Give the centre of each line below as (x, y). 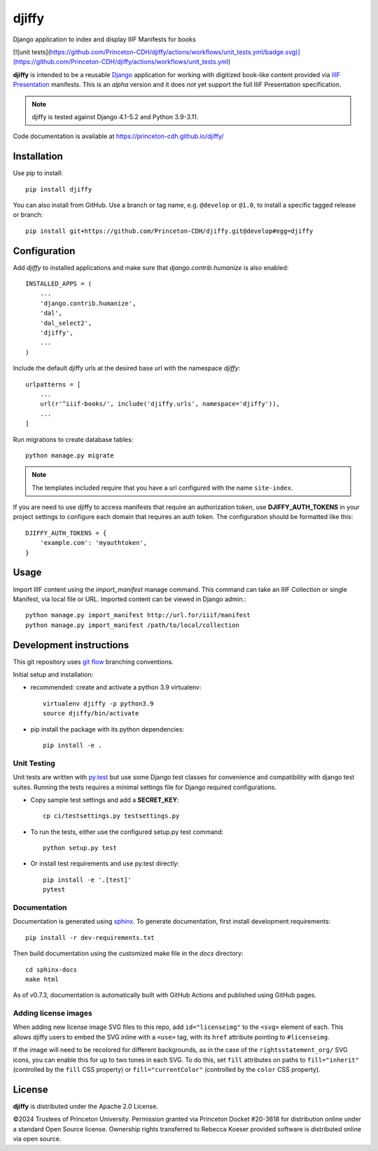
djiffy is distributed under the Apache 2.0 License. (86, 1106)
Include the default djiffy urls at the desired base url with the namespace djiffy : (127, 368)
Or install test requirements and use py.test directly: (105, 863)
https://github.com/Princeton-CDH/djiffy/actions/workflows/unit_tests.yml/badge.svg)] (175, 52)
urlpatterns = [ (53, 384)
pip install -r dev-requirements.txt (90, 937)
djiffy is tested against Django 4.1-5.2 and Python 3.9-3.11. (115, 116)
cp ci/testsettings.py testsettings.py (111, 816)
